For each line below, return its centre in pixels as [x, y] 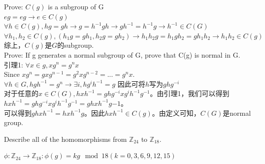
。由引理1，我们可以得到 [190, 93]
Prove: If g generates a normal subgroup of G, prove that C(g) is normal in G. [122, 54]
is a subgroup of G [76, 6]
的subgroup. [76, 45]
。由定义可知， [176, 113]
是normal [237, 113]
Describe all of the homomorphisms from [66, 139]
